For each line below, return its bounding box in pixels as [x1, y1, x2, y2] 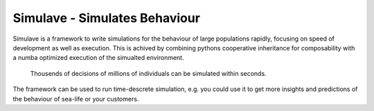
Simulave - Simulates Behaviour [12, 10, 201, 26]
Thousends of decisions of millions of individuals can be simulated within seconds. [30, 69, 267, 77]
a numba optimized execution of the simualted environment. [12, 54, 184, 62]
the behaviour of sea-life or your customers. [12, 94, 139, 103]
